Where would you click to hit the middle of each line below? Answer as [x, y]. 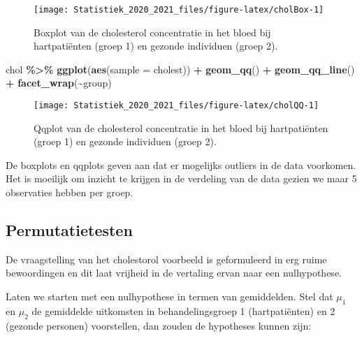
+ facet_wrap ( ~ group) [59, 83]
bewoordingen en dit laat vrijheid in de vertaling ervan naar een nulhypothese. [174, 273]
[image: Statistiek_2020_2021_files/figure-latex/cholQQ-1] [176, 106]
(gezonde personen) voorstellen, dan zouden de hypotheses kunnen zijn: [159, 325]
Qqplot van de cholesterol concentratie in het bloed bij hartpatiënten [181, 127]
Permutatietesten [69, 230]
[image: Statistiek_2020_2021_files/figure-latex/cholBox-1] [179, 10]
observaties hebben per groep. [70, 192]
